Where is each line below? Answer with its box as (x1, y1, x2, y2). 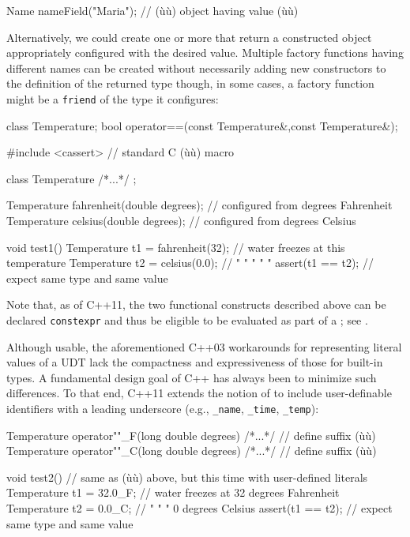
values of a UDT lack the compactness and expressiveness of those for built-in (6, 354, 383, 370)
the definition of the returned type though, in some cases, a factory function (6, 75, 374, 92)
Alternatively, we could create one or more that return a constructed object (6, 28, 372, 45)
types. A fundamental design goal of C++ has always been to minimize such (6, 369, 377, 385)
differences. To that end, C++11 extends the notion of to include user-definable (6, 385, 392, 401)
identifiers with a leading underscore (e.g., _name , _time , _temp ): (6, 400, 319, 416)
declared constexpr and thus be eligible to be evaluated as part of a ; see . (6, 311, 368, 328)
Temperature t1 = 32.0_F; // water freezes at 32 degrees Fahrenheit (6, 484, 340, 501)
